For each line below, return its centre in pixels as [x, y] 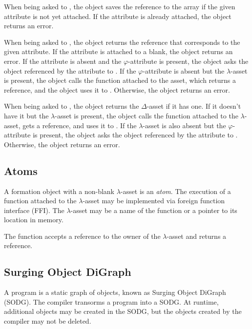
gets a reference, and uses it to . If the [80, 125]
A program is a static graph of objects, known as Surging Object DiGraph [115, 292]
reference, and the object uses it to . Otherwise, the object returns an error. [117, 89]
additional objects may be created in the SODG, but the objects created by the [123, 311]
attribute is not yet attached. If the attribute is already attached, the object [118, 16]
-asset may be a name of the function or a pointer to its [154, 210]
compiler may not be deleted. [48, 321]
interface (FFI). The [34, 210]
